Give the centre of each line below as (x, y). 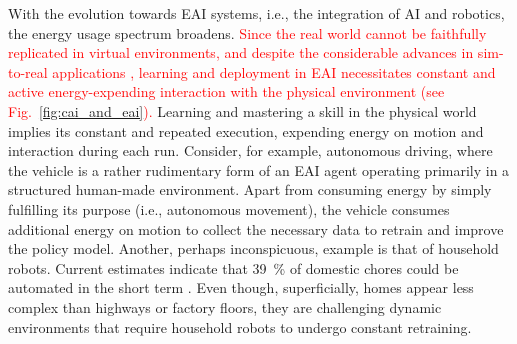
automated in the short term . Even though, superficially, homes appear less (241, 287)
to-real (28, 71)
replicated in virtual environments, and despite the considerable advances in (241, 52)
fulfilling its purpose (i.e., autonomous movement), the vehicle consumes (229, 208)
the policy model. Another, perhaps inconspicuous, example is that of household (253, 248)
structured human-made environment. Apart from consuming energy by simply (250, 189)
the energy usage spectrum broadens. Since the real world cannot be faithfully (247, 32)
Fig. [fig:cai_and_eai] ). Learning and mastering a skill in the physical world (242, 110)
